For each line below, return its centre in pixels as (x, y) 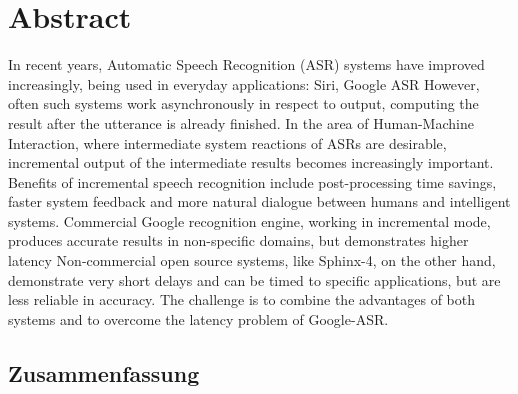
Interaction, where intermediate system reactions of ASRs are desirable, (227, 142)
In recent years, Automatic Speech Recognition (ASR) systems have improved (246, 64)
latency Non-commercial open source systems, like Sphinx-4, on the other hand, (252, 260)
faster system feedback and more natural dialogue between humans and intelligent (259, 201)
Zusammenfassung (104, 372)
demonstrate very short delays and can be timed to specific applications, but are (254, 279)
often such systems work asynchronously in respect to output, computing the (243, 103)
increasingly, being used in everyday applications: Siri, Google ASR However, (244, 83)
